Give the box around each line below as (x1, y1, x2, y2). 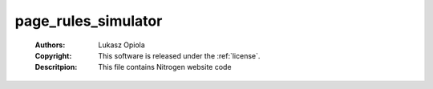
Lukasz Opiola (98, 40, 146, 50)
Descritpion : (34, 63, 78, 72)
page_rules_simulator (14, 12, 163, 30)
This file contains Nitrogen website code (98, 63, 232, 72)
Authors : (34, 40, 66, 50)
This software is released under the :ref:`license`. (98, 51, 261, 60)
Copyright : (34, 51, 72, 60)
